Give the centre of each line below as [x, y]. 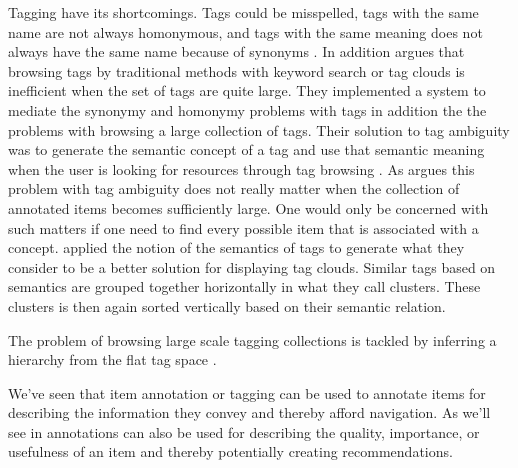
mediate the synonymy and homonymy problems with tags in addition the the [247, 109]
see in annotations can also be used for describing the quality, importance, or [244, 431]
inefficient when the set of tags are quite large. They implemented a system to [247, 90]
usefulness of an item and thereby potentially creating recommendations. [230, 451]
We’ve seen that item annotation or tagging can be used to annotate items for [247, 392]
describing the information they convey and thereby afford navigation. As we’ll [249, 412]
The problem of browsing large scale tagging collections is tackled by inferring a [252, 339]
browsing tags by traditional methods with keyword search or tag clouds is [236, 70]
